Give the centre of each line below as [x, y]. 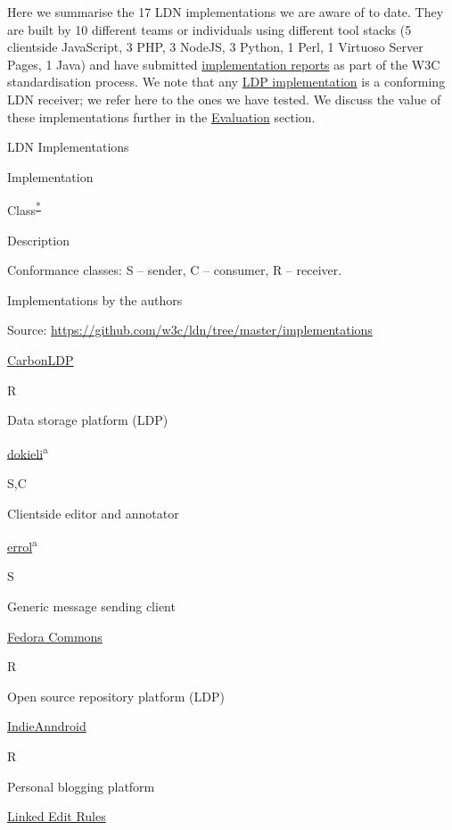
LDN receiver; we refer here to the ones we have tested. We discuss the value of [224, 99]
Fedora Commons [55, 636]
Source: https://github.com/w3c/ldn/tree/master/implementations [190, 330]
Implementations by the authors [95, 299]
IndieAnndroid [47, 726]
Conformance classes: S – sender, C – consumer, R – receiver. [175, 270]
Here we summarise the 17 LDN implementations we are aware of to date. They [226, 12]
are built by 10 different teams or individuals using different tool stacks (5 [210, 29]
